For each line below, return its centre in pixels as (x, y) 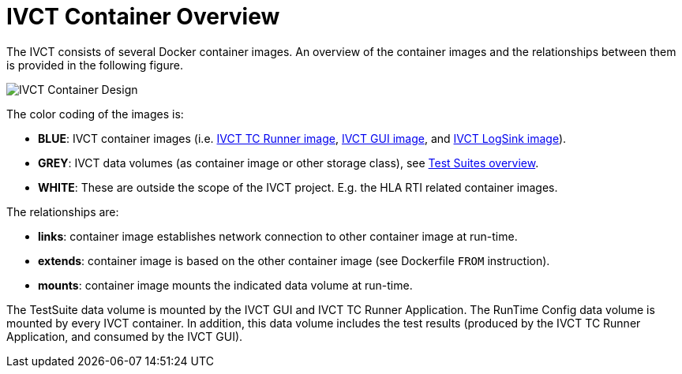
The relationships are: (63, 211)
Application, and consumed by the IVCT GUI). (125, 336)
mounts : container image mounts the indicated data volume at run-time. (225, 285)
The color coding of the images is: (95, 114)
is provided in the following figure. (95, 65)
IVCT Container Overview (143, 17)
